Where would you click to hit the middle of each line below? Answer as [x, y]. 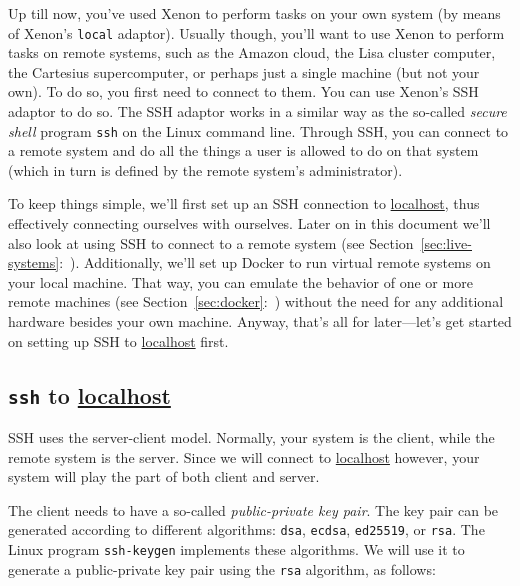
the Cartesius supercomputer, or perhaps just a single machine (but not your [244, 71]
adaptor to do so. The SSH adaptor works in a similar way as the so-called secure [257, 111]
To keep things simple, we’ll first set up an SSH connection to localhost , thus [244, 203]
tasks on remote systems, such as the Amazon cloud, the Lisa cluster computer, [252, 52]
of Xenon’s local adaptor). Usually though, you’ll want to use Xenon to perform [256, 32]
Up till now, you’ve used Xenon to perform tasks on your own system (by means [254, 13]
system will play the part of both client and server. [164, 476]
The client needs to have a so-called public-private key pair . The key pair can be [253, 509]
